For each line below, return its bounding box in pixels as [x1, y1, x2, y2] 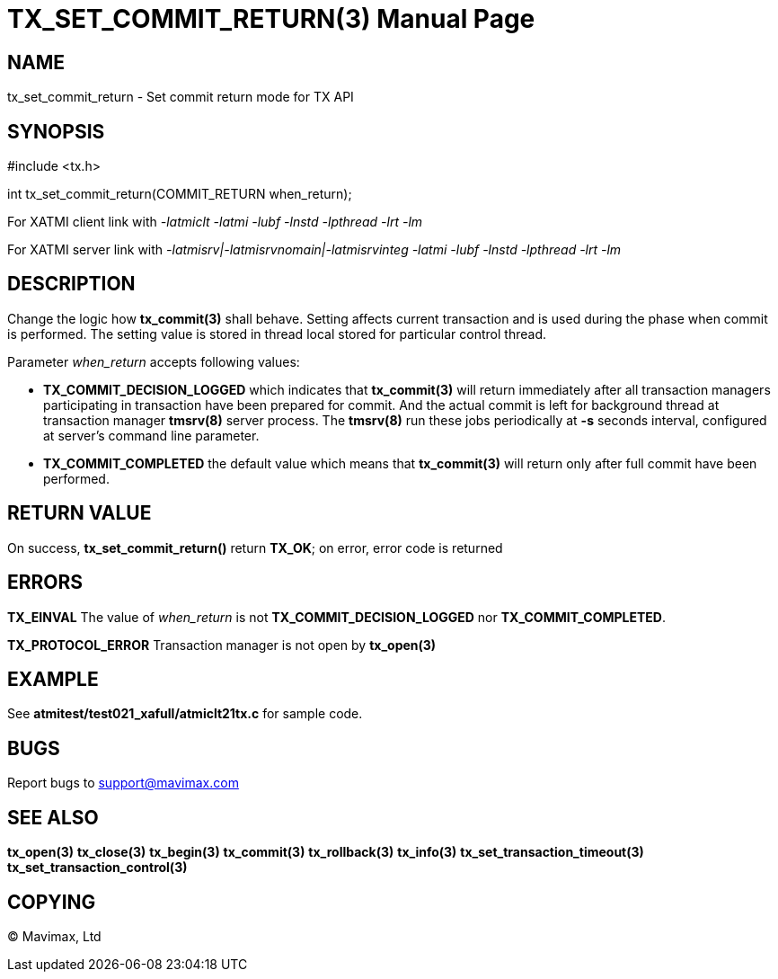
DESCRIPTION [7, 272, 136, 296]
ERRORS [7, 571, 84, 594]
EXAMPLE [7, 667, 99, 690]
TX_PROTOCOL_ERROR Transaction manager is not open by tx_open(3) [7, 636, 437, 653]
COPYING [7, 890, 96, 913]
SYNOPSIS [7, 120, 105, 143]
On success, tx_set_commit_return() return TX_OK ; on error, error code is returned [7, 539, 503, 556]
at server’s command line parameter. [43, 427, 260, 443]
